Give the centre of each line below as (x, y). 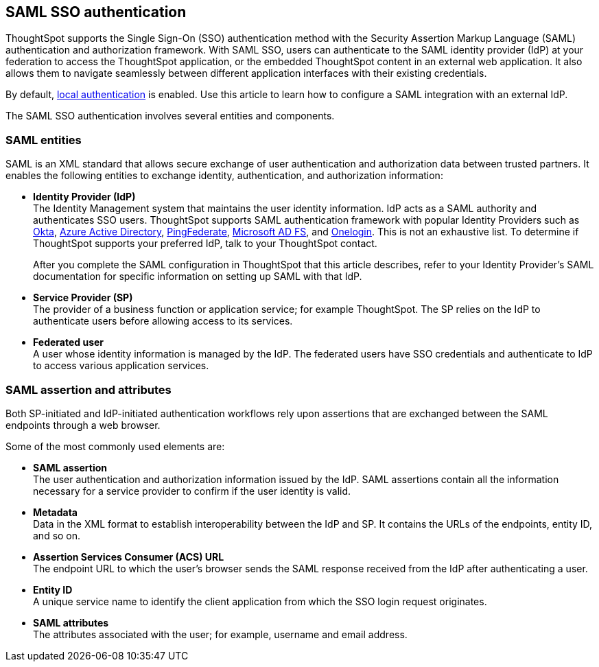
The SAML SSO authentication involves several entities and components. (170, 116)
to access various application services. (121, 366)
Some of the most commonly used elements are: (115, 446)
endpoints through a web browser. (83, 425)
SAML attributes (71, 622)
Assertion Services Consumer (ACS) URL (129, 557)
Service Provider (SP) (83, 298)
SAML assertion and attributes (89, 389)
